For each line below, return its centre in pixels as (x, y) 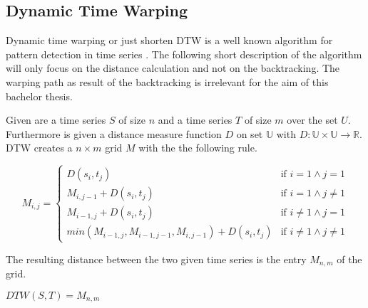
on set (250, 133)
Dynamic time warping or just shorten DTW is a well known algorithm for (169, 40)
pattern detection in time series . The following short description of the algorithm (184, 54)
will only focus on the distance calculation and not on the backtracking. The (173, 68)
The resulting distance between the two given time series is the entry (156, 259)
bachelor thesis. (39, 96)
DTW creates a (39, 148)
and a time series (195, 120)
